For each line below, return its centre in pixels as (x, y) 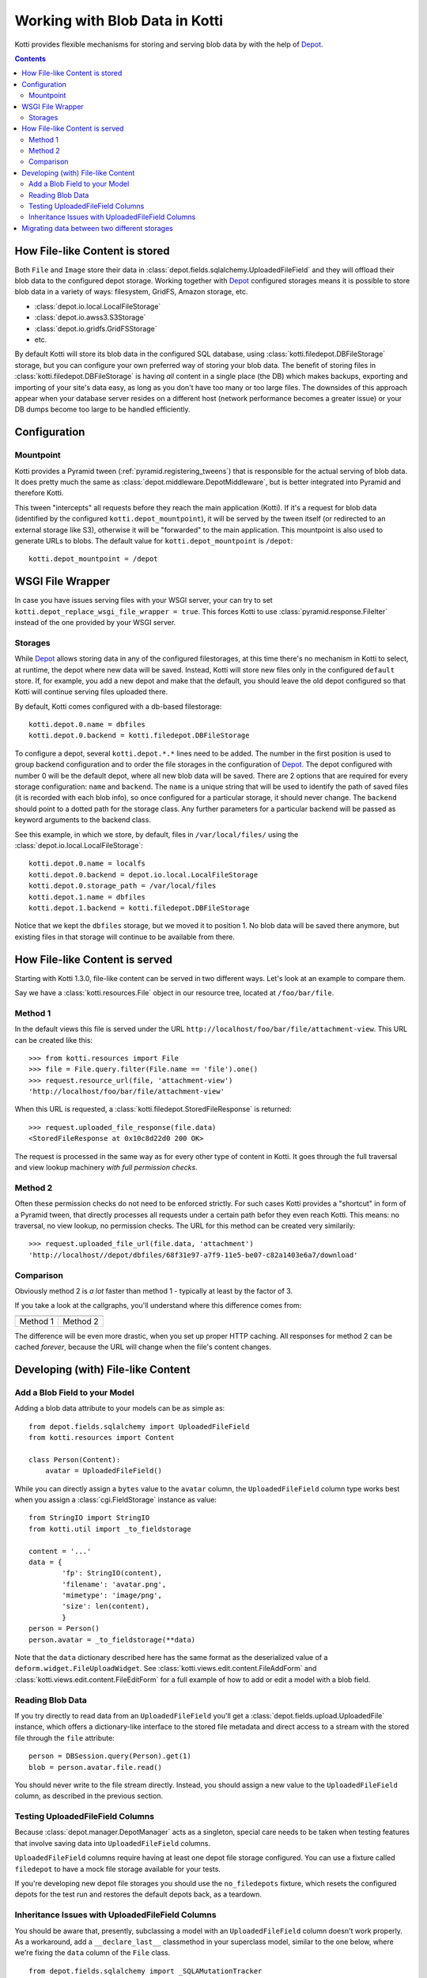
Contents (30, 59)
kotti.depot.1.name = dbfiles (87, 897)
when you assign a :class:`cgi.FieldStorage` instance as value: (116, 1499)
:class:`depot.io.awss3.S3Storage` (90, 317)
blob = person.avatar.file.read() (95, 1767)
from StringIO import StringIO (89, 1518)
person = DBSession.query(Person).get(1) (110, 1756)
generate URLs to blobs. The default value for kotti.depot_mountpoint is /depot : (154, 540)
